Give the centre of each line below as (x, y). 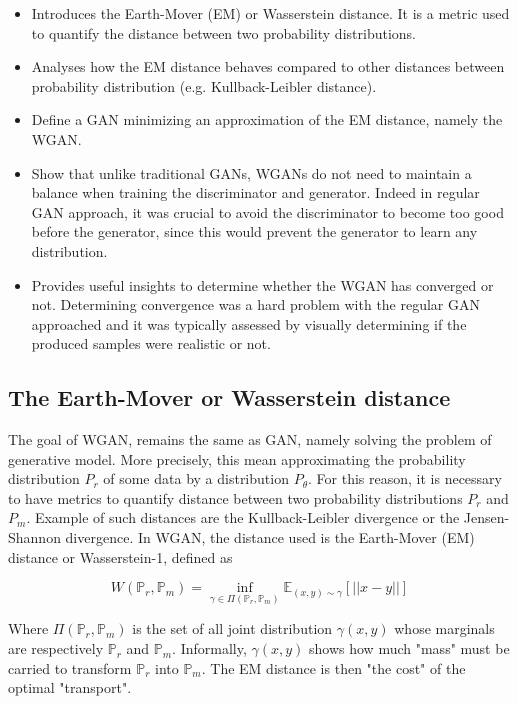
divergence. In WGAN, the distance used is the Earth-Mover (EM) (270, 537)
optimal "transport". (70, 687)
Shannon (34, 537)
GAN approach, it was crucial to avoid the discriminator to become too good (267, 211)
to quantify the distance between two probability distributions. (223, 32)
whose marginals (444, 628)
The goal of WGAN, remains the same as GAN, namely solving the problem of (250, 439)
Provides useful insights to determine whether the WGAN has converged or (262, 284)
